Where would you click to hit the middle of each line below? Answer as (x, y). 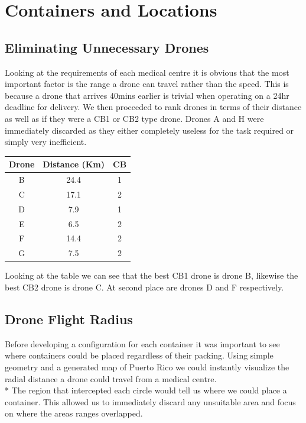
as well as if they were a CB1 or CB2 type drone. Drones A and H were (134, 118)
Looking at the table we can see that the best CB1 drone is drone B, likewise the (152, 275)
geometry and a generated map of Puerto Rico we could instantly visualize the (147, 367)
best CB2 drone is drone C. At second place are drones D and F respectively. (144, 287)
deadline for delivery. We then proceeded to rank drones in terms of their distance (153, 107)
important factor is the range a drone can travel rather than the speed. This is (147, 84)
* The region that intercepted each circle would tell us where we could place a (146, 390)
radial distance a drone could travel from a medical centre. (111, 378)
